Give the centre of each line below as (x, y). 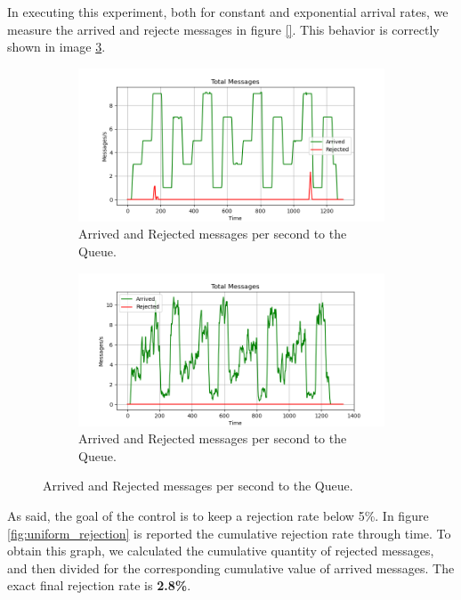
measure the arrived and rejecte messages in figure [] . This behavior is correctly (223, 29)
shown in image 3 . (57, 47)
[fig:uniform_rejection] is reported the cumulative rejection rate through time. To (229, 533)
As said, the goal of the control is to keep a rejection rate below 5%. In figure (218, 515)
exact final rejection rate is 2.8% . (99, 585)
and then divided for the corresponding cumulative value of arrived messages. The (231, 568)
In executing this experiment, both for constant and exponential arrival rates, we (228, 12)
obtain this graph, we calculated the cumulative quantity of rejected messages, (221, 551)
